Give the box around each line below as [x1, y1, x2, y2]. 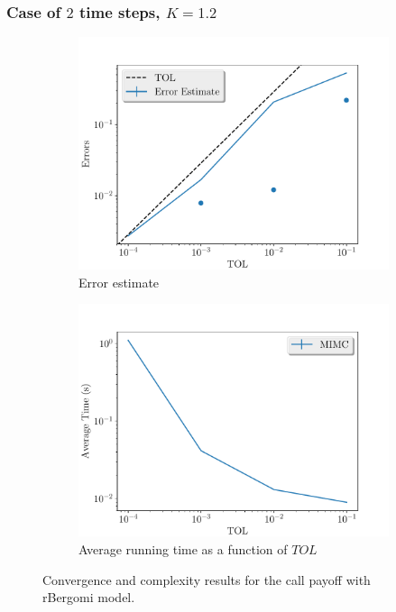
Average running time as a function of [78, 540, 288, 558]
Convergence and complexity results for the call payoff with [42, 570, 371, 589]
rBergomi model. [42, 588, 135, 607]
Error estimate [78, 272, 160, 291]
